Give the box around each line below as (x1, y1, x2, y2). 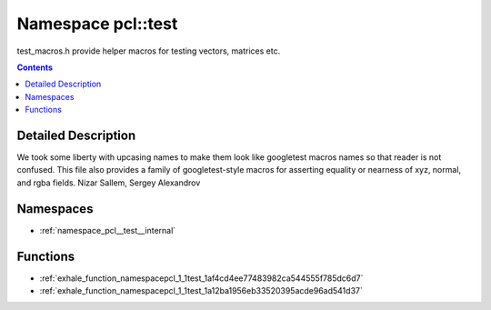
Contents (16, 62, 54, 73)
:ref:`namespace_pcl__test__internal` (39, 225, 176, 235)
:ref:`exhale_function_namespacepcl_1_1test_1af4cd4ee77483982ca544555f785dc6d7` (39, 273, 364, 284)
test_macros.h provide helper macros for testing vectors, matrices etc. (16, 45, 281, 56)
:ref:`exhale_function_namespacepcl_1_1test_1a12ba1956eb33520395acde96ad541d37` (39, 285, 363, 295)
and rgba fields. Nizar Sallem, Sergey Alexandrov (16, 177, 201, 188)
